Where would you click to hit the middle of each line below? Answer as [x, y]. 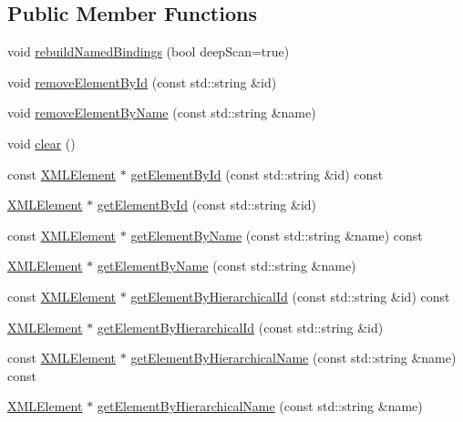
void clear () [41, 143]
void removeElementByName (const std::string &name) [162, 113]
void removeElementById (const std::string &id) [142, 82]
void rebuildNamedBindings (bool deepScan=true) [149, 51]
